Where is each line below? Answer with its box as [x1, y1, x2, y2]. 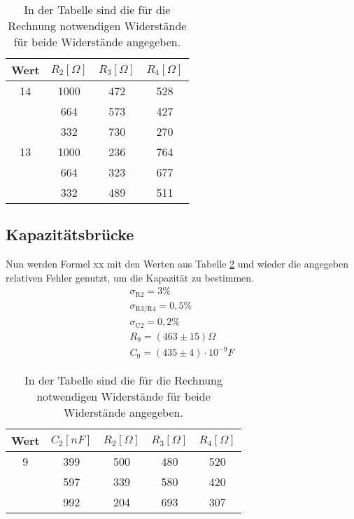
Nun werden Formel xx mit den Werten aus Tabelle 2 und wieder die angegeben [6, 256, 349, 271]
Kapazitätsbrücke [6, 223, 134, 245]
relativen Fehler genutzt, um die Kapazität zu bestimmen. [6, 270, 255, 284]
